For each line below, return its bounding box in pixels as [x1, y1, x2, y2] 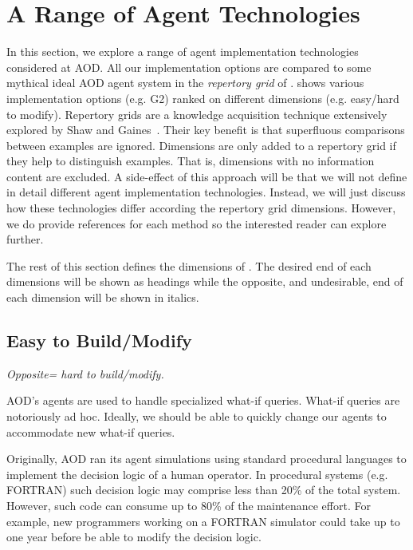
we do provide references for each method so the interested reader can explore [6, 215, 387, 231]
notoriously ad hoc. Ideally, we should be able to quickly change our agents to [6, 408, 387, 425]
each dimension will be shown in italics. [6, 289, 199, 306]
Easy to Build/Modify [6, 328, 192, 353]
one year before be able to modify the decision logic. [6, 528, 262, 545]
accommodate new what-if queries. [6, 423, 175, 440]
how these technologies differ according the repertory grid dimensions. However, [6, 200, 396, 216]
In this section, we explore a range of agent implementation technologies [6, 43, 359, 60]
